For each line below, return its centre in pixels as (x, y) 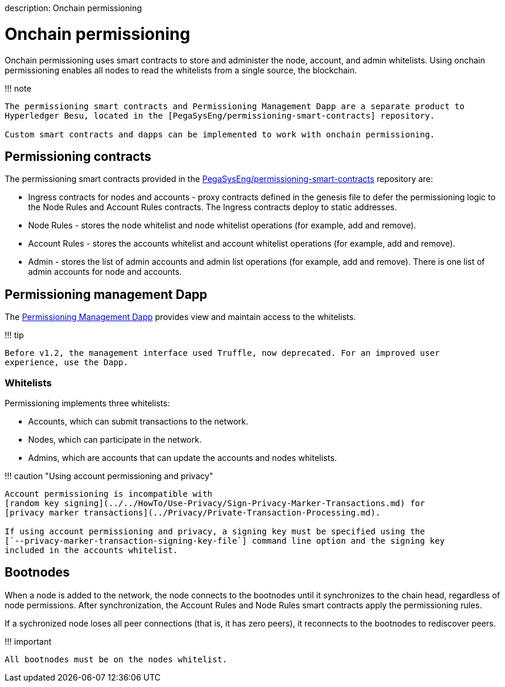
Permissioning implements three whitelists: (87, 403)
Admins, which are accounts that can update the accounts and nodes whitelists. (183, 457)
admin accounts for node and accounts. (105, 272)
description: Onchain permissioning (73, 8)
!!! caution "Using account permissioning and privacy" (109, 476)
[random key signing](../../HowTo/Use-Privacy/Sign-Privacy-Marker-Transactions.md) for (215, 503)
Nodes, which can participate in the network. (115, 439)
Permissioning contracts (78, 156)
